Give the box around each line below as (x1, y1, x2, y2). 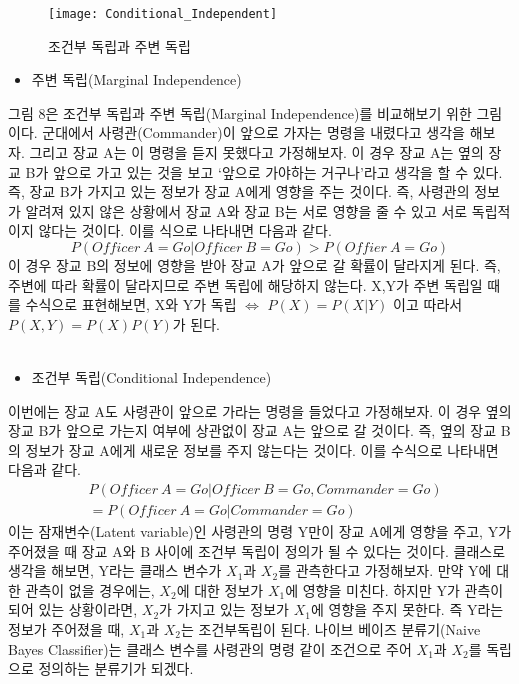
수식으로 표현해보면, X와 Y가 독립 (25, 294, 237, 315)
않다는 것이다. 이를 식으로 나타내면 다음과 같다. (38, 220, 332, 241)
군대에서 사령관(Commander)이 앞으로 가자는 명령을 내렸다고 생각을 (42, 122, 466, 143)
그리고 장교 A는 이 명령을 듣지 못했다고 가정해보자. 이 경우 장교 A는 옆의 (29, 142, 484, 163)
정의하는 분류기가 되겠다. (38, 658, 194, 679)
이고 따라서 (393, 294, 463, 315)
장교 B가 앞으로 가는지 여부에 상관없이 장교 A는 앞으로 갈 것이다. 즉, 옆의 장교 (8, 420, 497, 441)
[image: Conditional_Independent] (48, 7, 278, 21)
